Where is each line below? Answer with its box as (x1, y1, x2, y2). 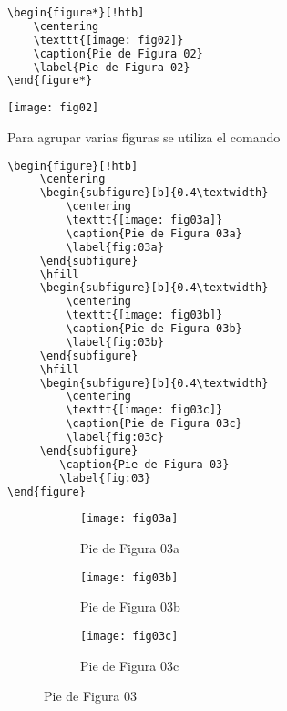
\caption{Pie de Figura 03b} (66, 322, 242, 335)
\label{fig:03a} (66, 240, 164, 254)
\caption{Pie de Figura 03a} (66, 226, 242, 240)
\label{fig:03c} (66, 431, 164, 444)
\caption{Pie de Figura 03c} (66, 417, 242, 431)
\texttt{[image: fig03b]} (66, 308, 223, 322)
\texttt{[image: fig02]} (33, 33, 184, 47)
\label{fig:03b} (66, 335, 164, 349)
